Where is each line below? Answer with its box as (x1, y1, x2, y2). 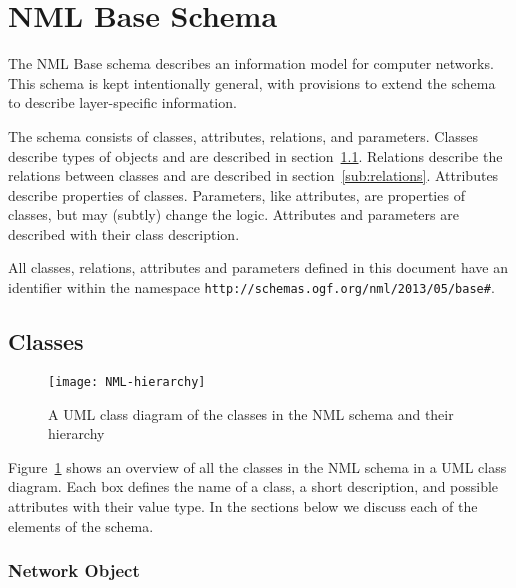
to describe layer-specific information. (8, 92, 237, 113)
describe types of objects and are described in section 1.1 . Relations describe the (8, 145, 503, 166)
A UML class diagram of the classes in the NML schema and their (48, 403, 454, 424)
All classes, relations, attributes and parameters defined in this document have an (8, 257, 509, 278)
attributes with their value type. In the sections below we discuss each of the (8, 495, 478, 516)
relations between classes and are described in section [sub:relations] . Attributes (8, 165, 499, 186)
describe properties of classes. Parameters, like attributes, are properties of (8, 184, 465, 205)
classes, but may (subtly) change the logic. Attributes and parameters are (8, 204, 459, 225)
